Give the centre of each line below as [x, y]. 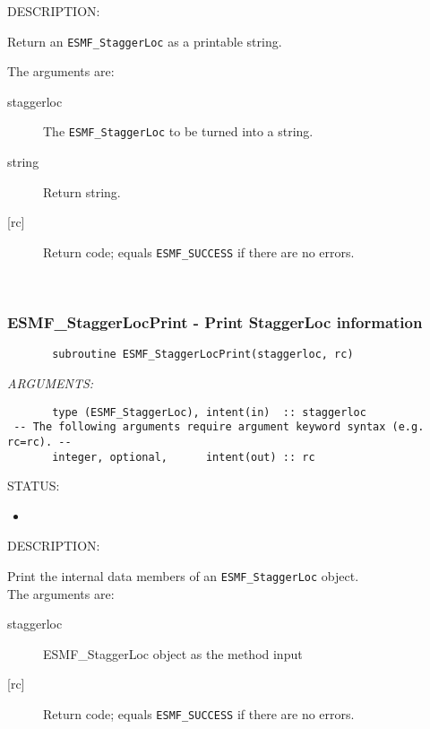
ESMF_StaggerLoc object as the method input [173, 653]
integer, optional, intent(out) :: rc [184, 457]
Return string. [82, 191]
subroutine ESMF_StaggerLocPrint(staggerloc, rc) [203, 355]
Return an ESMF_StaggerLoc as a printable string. [145, 41]
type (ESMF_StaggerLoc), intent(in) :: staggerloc [209, 412]
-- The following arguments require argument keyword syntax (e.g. [219, 427]
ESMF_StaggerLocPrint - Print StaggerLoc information [215, 322]
